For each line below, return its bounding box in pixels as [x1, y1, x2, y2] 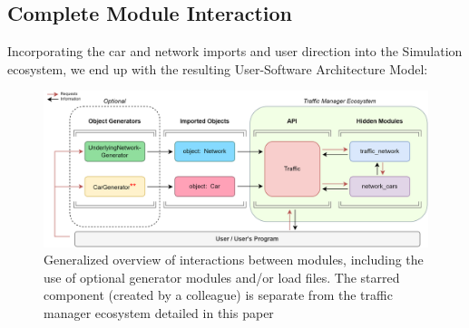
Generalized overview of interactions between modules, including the [44, 250, 424, 269]
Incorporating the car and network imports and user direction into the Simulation [7, 42, 463, 61]
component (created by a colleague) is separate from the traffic [44, 285, 393, 304]
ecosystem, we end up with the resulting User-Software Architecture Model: [7, 59, 428, 78]
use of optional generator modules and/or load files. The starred [44, 267, 400, 286]
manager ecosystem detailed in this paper [44, 304, 274, 323]
